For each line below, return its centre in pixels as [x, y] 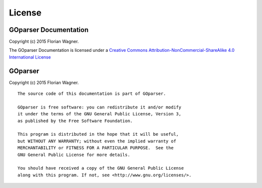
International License [30, 57]
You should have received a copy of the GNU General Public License [101, 168]
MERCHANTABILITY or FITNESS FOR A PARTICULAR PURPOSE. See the [96, 148]
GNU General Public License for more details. [74, 155]
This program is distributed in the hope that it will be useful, [98, 134]
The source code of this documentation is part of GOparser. [92, 94]
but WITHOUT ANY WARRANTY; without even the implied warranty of [97, 141]
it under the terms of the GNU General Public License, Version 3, [99, 114]
